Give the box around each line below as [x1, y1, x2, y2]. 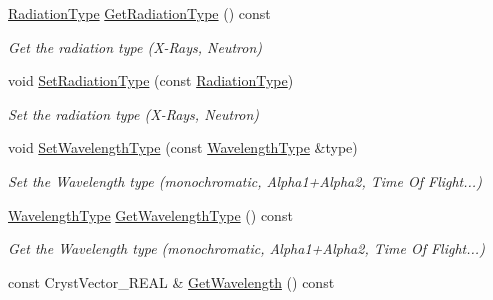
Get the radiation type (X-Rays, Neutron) [8, 36, 263, 57]
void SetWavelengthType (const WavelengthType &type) [8, 137, 358, 158]
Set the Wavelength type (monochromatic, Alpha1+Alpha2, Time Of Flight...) [8, 170, 482, 191]
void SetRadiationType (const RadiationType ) [8, 70, 294, 91]
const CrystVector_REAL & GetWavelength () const [8, 271, 335, 292]
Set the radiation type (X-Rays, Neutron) [8, 103, 260, 124]
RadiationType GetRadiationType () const [8, 3, 271, 23]
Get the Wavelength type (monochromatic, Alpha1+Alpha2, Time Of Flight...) [8, 238, 485, 259]
